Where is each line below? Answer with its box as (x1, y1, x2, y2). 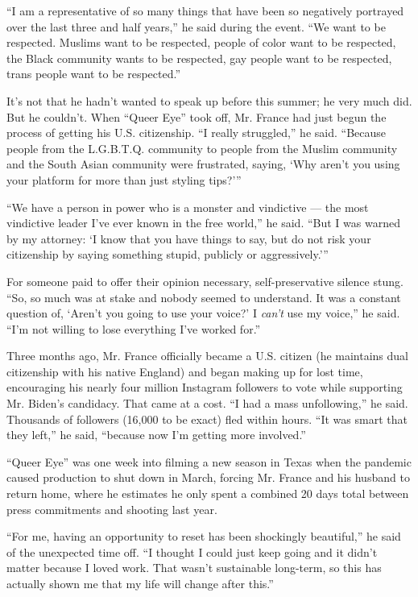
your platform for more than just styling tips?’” (6, 171, 242, 188)
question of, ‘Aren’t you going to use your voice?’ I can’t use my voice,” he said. (6, 305, 400, 321)
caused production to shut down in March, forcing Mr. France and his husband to (6, 469, 410, 486)
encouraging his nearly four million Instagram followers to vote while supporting (6, 379, 403, 396)
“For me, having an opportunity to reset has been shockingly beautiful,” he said (6, 528, 401, 545)
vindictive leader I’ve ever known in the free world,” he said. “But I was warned (6, 214, 400, 231)
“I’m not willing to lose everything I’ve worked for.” (6, 320, 261, 337)
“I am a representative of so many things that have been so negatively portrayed (6, 2, 404, 19)
